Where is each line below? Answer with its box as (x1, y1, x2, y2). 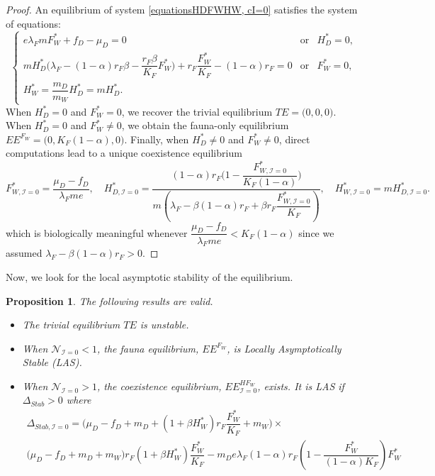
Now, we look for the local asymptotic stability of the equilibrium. (6, 269, 293, 284)
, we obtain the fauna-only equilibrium (121, 118, 289, 133)
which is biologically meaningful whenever (6, 225, 188, 240)
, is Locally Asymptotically (227, 341, 341, 355)
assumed (6, 245, 43, 260)
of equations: (6, 16, 61, 31)
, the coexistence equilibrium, (96, 378, 222, 393)
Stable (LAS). (22, 355, 82, 370)
